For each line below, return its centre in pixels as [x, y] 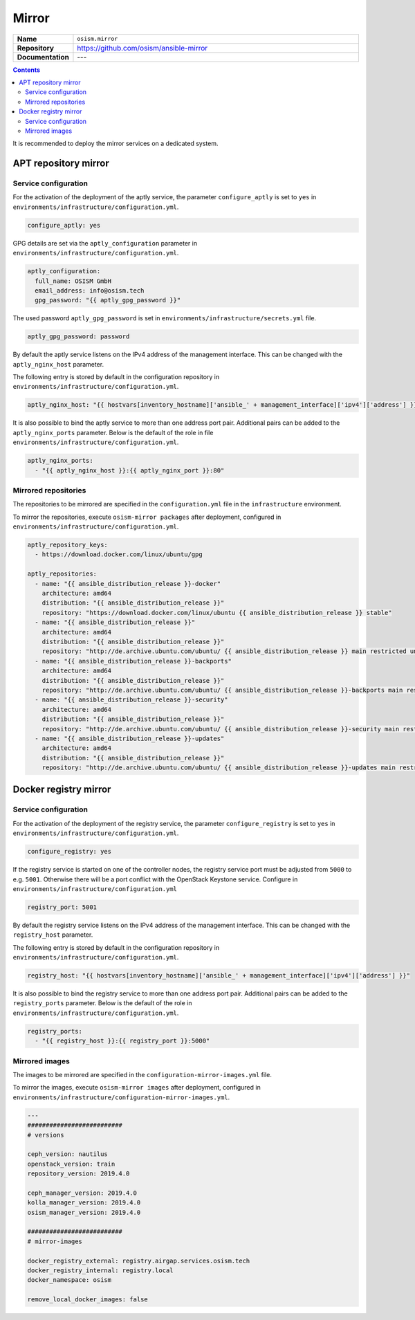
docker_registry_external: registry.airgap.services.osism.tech [139, 1261]
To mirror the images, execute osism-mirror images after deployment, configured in [137, 1088]
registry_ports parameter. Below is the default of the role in [102, 1003]
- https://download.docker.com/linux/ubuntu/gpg [119, 554]
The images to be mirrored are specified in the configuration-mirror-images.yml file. [142, 1074]
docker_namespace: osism [70, 1280]
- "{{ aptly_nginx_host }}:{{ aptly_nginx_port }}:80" [130, 470]
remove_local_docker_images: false [87, 1300]
